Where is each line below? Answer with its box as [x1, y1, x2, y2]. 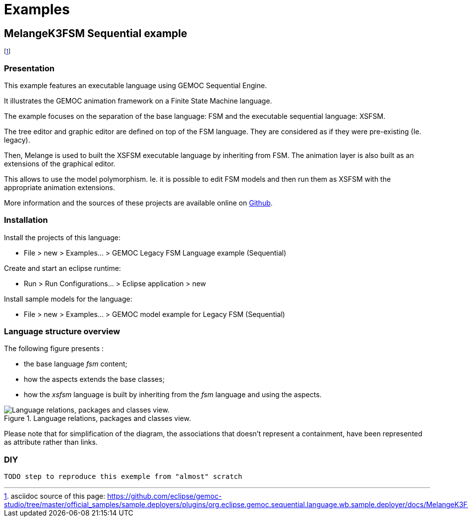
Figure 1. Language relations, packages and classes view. [4, 414, 191, 423]
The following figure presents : [4, 344, 104, 353]
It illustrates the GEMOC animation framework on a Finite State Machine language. [4, 96, 272, 105]
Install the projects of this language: [4, 233, 121, 242]
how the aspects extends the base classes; [24, 375, 165, 384]
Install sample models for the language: [4, 294, 132, 303]
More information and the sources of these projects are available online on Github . [4, 198, 273, 207]
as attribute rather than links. [4, 438, 98, 447]
